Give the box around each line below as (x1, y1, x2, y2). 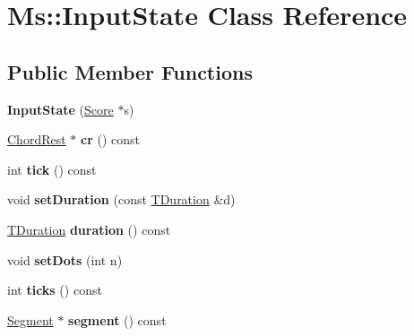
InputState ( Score (7, 99, 114, 118)
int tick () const (7, 159, 97, 178)
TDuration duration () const (7, 220, 171, 238)
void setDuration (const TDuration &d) (7, 190, 236, 209)
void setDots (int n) (7, 250, 123, 269)
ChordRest (7, 130, 66, 149)
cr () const (81, 130, 140, 149)
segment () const (68, 310, 167, 329)
